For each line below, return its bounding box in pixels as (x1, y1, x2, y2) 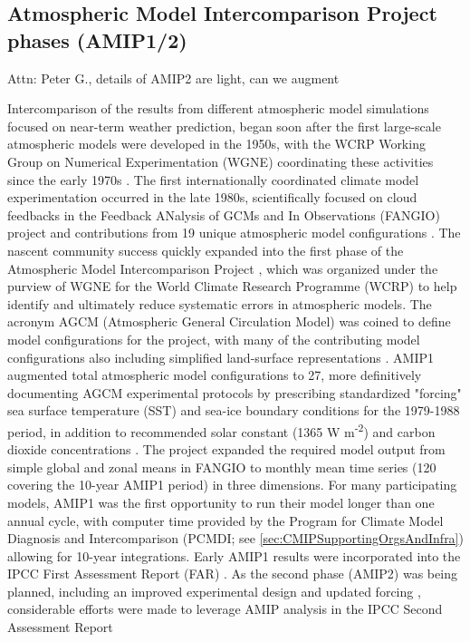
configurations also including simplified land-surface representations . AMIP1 (7, 347, 435, 366)
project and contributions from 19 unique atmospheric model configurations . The (7, 223, 461, 242)
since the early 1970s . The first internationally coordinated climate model (7, 170, 419, 189)
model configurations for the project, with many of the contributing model (7, 329, 420, 348)
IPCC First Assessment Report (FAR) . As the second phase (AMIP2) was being (7, 564, 457, 583)
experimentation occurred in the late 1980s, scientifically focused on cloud (7, 188, 417, 207)
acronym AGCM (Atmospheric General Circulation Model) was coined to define (7, 312, 451, 331)
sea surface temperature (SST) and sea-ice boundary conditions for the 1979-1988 (7, 401, 460, 420)
